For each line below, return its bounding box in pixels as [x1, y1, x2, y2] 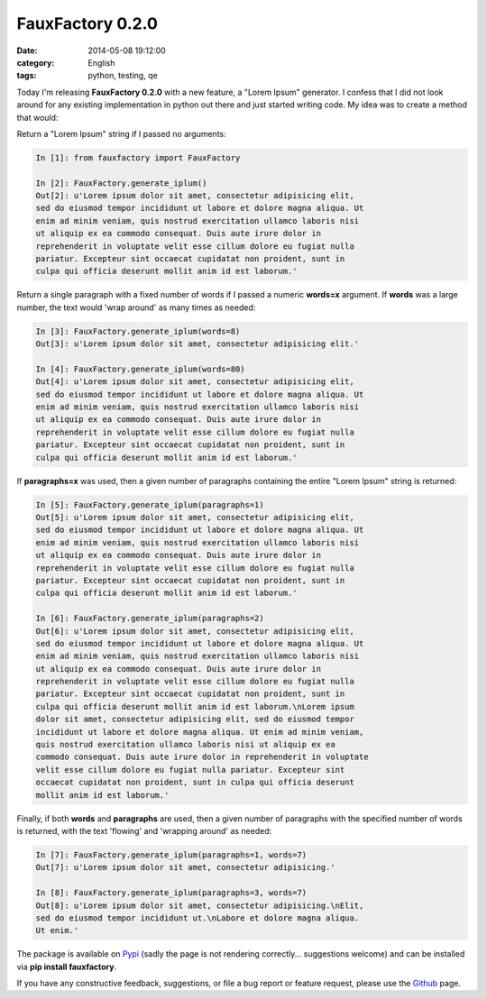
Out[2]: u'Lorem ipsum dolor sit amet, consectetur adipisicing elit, [35, 190, 355, 201]
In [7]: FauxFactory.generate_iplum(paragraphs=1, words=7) [35, 849, 308, 860]
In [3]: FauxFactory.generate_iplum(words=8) [35, 325, 241, 336]
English [87, 57, 115, 68]
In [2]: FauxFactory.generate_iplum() [35, 178, 207, 188]
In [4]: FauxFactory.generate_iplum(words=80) [35, 363, 245, 374]
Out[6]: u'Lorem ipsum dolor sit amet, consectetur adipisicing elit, [35, 626, 355, 636]
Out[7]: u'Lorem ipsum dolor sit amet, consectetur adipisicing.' [35, 862, 335, 873]
